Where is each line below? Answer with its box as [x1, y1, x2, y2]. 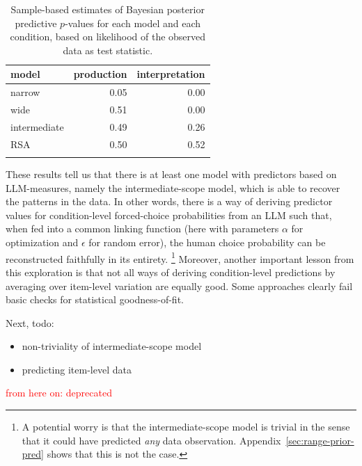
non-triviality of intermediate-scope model [22, 339, 202, 353]
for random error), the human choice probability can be [88, 235, 326, 250]
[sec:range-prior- [285, 433, 354, 447]
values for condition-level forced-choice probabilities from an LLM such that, [6, 207, 332, 222]
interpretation [136, 67, 205, 81]
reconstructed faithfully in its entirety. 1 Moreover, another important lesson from [6, 249, 354, 266]
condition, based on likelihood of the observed [10, 29, 206, 44]
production [73, 67, 127, 81]
